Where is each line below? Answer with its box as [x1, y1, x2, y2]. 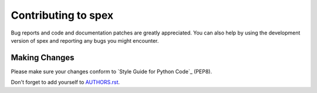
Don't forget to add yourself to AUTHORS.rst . [11, 79, 120, 86]
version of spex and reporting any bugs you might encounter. [11, 37, 159, 44]
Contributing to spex [11, 9, 114, 22]
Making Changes [11, 53, 75, 63]
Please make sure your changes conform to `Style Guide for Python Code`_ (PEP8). [11, 68, 213, 75]
